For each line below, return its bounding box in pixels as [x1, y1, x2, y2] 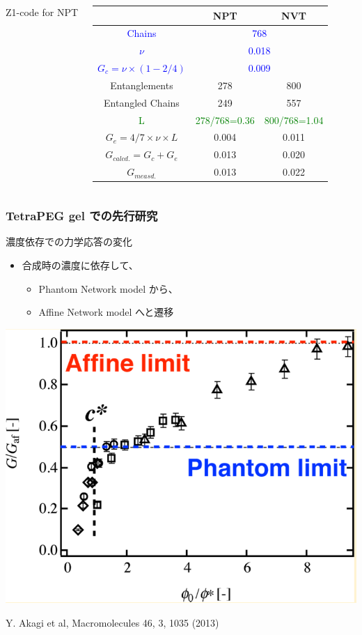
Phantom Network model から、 [38, 281, 178, 296]
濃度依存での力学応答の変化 [6, 234, 132, 249]
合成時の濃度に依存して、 [22, 258, 139, 272]
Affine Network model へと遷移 [38, 305, 174, 319]
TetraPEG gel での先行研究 [6, 207, 158, 224]
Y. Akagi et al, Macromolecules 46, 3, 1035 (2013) [6, 615, 219, 629]
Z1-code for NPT [6, 5, 79, 19]
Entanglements [110, 77, 173, 92]
